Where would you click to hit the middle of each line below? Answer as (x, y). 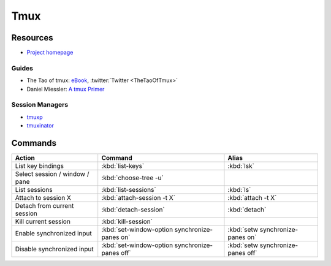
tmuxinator (40, 126)
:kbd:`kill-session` (127, 222)
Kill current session (43, 222)
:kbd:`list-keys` (123, 166)
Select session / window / (52, 174)
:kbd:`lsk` (241, 166)
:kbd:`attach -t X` (252, 198)
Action (25, 158)
